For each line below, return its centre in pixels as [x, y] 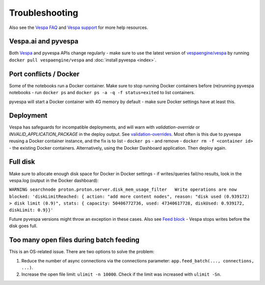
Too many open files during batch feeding [74, 240]
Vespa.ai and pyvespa [44, 41]
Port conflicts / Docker [44, 74]
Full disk [22, 162]
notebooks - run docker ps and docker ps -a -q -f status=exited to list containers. [102, 93]
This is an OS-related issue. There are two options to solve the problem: [82, 252]
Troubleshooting [44, 13]
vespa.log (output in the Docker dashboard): [54, 180]
